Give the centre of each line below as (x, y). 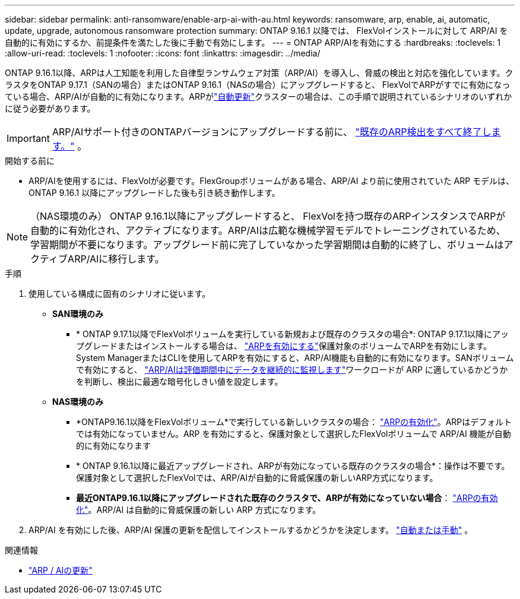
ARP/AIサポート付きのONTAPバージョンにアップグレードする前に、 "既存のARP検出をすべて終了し (272, 132)
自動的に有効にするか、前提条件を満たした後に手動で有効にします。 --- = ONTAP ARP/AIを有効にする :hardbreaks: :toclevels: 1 (253, 42)
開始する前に (30, 161)
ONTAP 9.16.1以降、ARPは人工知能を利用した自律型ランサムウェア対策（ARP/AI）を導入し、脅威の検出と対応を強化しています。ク (259, 73)
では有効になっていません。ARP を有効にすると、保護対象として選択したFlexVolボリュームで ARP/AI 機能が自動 (294, 434)
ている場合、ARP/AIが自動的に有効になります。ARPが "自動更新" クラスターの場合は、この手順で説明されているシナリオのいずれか (259, 96)
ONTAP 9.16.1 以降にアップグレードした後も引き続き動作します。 (154, 193)
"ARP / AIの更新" (61, 570)
